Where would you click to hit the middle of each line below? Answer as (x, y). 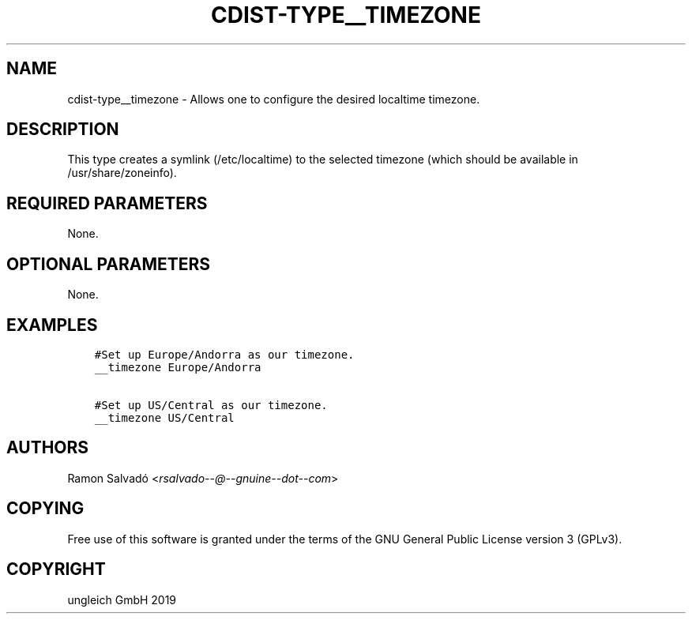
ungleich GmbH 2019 (122, 599)
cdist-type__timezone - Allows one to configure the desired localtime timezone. (274, 99)
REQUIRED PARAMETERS (107, 203)
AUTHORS (48, 448)
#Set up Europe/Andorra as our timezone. (224, 354)
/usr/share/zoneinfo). (122, 173)
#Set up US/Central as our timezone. (211, 405)
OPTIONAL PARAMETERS (109, 264)
